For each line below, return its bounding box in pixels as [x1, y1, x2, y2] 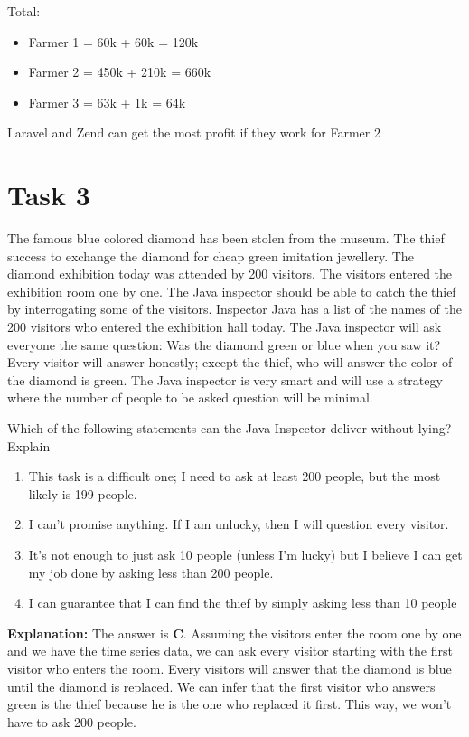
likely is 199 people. [28, 484, 137, 503]
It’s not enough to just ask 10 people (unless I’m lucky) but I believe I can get [28, 545, 463, 563]
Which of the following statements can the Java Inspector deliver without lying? [7, 419, 452, 438]
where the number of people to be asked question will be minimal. [7, 388, 373, 407]
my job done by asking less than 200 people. [28, 562, 274, 581]
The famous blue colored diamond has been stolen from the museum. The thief [7, 229, 445, 248]
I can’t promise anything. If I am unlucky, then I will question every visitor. [28, 515, 449, 534]
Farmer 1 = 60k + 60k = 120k [28, 32, 199, 51]
